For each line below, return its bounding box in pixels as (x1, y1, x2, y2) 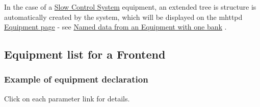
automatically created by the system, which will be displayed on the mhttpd (4, 11, 243, 22)
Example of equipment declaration (4, 73, 148, 86)
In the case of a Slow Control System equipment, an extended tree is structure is (4, 2, 256, 12)
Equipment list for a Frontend (4, 46, 166, 62)
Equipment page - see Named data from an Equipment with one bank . (4, 21, 227, 32)
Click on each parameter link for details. (4, 93, 130, 103)
